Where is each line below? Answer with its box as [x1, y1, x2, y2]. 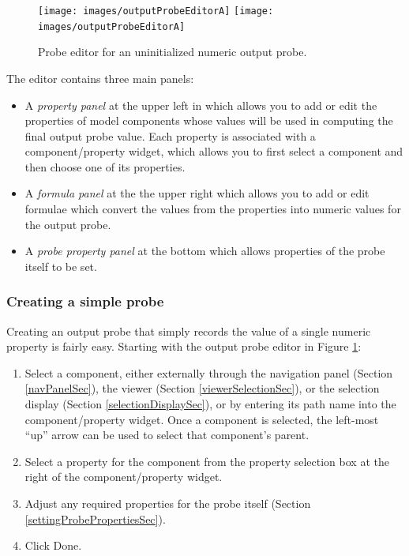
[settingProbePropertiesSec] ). [24, 510, 166, 527]
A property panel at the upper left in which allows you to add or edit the [24, 96, 377, 113]
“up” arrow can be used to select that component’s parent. [24, 426, 310, 443]
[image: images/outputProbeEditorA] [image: [38, 6, 274, 17]
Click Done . [24, 537, 82, 554]
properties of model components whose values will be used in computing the [24, 112, 393, 129]
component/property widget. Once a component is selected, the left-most [24, 411, 379, 427]
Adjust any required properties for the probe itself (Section [24, 495, 311, 511]
